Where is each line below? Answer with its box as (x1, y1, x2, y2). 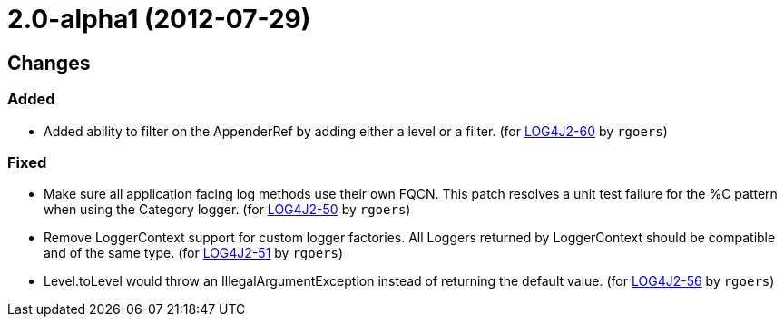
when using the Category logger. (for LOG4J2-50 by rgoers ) (44, 201, 411, 218)
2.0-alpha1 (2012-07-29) (7, 4, 311, 34)
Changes (7, 51, 91, 74)
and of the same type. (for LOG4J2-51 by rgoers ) (44, 245, 344, 261)
